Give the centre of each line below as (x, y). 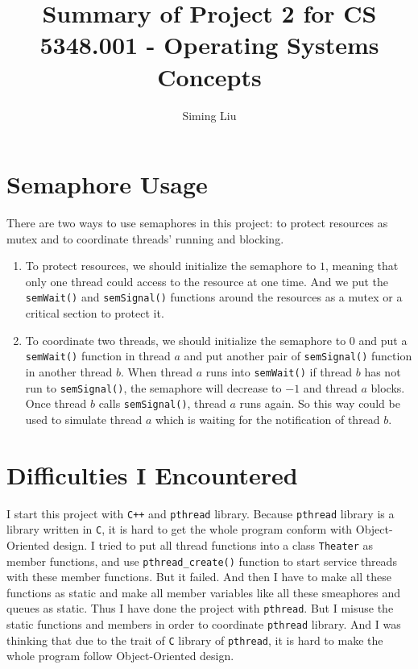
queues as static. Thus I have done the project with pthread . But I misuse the (200, 608)
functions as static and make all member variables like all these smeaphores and (204, 592)
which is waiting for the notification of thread (268, 419)
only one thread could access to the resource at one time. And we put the (207, 281)
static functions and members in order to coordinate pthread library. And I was (204, 624)
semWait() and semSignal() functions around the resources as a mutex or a (214, 297)
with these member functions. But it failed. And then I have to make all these (199, 577)
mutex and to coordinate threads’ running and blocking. (145, 238)
